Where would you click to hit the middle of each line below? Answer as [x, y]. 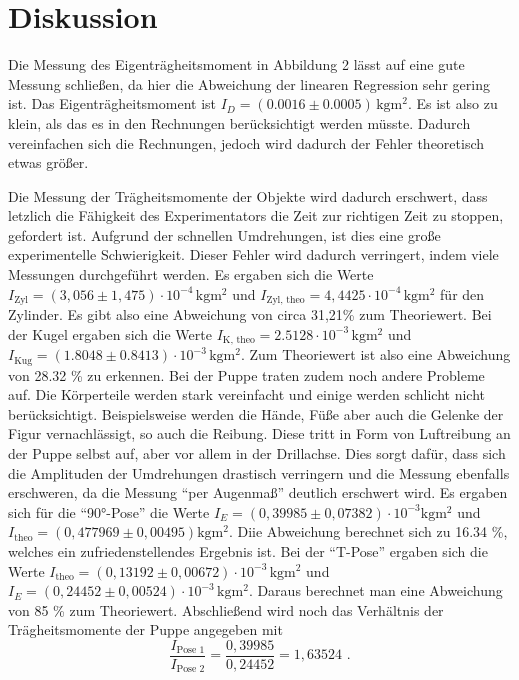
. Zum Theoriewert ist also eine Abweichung [375, 354]
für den [462, 293]
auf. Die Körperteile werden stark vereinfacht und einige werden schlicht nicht [246, 394]
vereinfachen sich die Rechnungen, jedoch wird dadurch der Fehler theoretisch [246, 142]
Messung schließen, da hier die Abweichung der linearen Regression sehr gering [249, 83]
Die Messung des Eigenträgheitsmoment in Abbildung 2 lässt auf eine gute [236, 64]
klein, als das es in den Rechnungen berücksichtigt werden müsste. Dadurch [239, 122]
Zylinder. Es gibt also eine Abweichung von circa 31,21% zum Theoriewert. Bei [250, 314]
